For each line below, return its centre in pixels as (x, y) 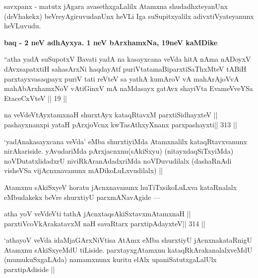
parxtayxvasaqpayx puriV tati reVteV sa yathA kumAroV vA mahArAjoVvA (122, 78)
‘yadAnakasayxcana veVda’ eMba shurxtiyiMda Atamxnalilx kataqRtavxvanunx (126, 141)
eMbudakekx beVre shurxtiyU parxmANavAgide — (82, 197)
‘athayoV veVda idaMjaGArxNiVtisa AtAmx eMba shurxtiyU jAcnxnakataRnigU (128, 240)
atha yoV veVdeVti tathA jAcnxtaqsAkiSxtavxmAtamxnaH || (97, 214)
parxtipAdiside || (30, 269)
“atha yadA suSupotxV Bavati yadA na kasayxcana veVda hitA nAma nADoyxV (128, 59)
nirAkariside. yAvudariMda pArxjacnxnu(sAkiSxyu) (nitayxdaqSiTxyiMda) (119, 151)
